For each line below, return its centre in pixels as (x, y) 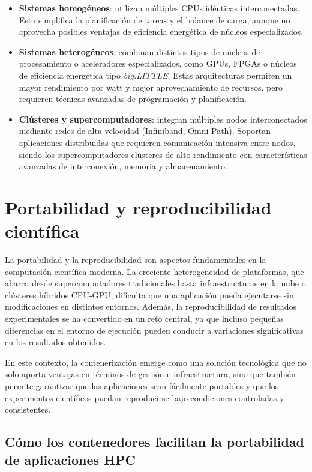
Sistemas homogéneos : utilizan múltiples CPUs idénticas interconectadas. (159, 8)
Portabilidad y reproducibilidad (138, 207)
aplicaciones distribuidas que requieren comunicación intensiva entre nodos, (157, 142)
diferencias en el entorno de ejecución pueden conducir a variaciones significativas (154, 330)
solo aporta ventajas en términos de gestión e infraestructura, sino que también (150, 374)
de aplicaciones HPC (70, 459)
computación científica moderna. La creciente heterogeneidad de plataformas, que (154, 271)
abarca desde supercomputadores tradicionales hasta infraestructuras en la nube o (155, 283)
